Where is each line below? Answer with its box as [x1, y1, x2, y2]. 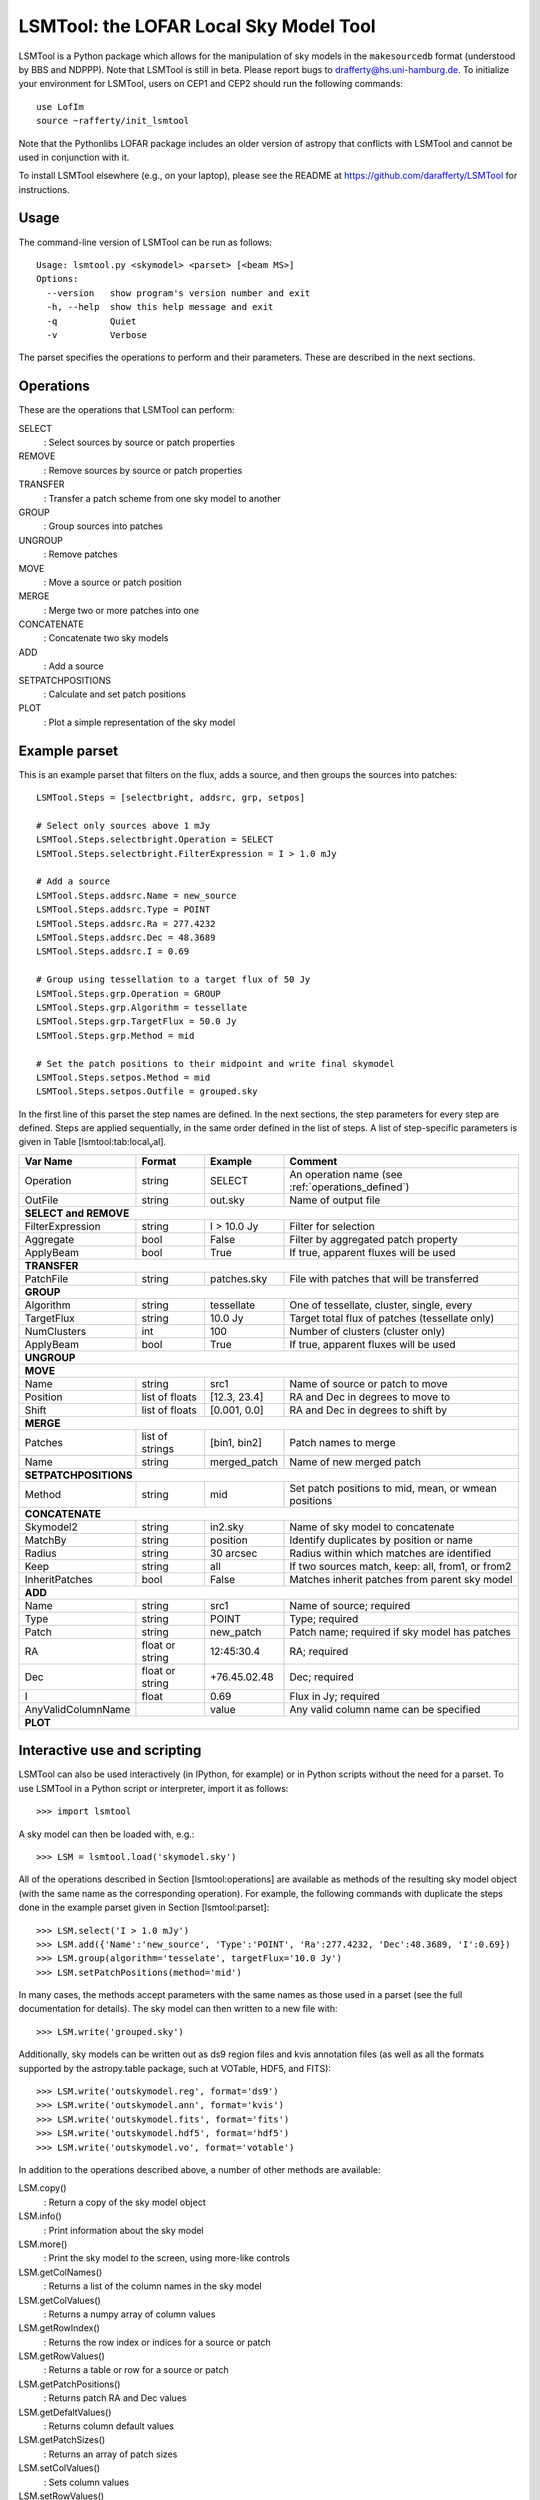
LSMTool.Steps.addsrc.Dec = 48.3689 [36, 932, 216, 944]
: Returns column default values [43, 2420, 175, 2432]
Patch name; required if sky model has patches [289, 1625, 512, 1639]
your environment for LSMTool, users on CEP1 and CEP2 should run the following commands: [18, 78, 404, 90]
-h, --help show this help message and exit [46, 301, 274, 313]
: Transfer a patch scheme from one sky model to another [43, 492, 282, 504]
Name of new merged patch [289, 1455, 422, 1469]
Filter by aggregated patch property [289, 1232, 458, 1246]
